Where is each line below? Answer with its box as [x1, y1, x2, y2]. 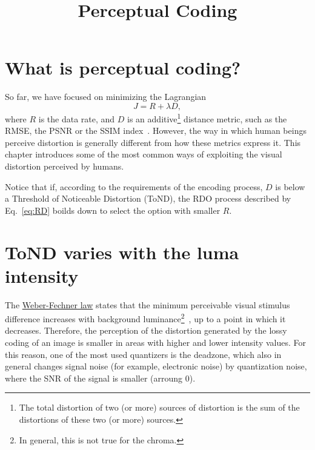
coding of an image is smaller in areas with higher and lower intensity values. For [5, 336, 306, 349]
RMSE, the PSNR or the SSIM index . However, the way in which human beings [5, 124, 307, 137]
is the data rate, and [38, 112, 115, 125]
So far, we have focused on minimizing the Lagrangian [5, 90, 207, 103]
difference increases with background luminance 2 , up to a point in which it [5, 311, 286, 325]
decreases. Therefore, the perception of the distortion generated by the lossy [5, 324, 287, 337]
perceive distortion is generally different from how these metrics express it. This [5, 136, 301, 148]
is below [275, 180, 305, 193]
